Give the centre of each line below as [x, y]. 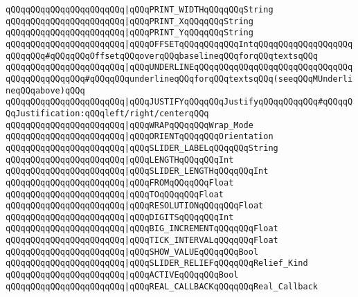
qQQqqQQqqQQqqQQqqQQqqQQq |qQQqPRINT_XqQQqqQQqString [129, 21]
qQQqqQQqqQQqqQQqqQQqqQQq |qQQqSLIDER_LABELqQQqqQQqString [142, 148]
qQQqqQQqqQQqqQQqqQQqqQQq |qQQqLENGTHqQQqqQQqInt [120, 160]
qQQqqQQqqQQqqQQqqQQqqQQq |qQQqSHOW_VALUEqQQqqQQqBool [132, 252]
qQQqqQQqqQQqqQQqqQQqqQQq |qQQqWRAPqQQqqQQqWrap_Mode [129, 125]
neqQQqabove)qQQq [45, 90]
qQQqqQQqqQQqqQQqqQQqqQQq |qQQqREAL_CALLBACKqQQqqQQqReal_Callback [162, 286]
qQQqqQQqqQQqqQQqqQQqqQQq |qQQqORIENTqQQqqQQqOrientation [140, 137]
